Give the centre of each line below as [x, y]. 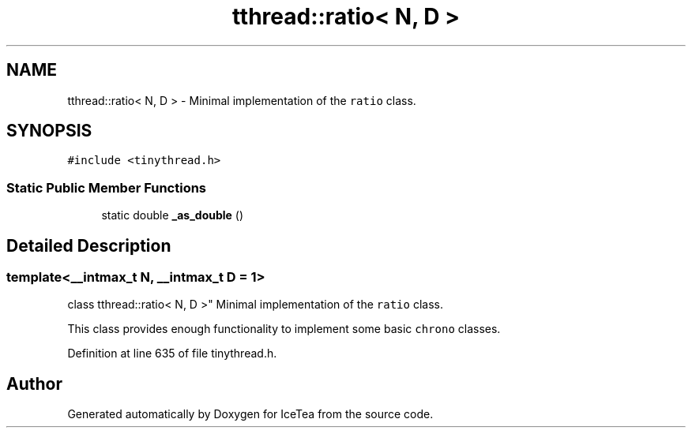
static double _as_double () [173, 215]
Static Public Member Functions [107, 187]
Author [34, 383]
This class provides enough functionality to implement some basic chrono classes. [284, 329]
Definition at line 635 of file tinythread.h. [172, 354]
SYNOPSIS [49, 131]
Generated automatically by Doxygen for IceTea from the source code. [250, 414]
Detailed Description [89, 245]
